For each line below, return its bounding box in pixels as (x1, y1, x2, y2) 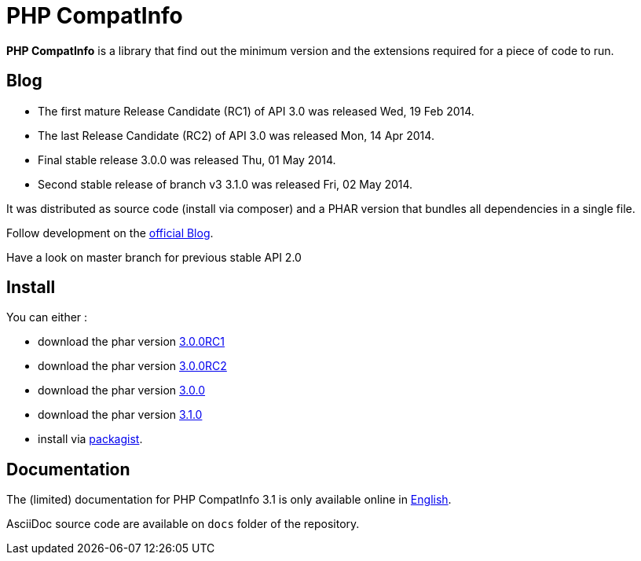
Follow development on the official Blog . (6, 225, 214, 240)
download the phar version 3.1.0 (38, 408, 203, 422)
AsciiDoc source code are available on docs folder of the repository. (6, 517, 360, 531)
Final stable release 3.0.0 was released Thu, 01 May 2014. (38, 152, 336, 167)
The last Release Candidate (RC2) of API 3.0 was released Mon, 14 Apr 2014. (38, 128, 434, 142)
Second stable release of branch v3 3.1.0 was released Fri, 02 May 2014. (38, 177, 413, 191)
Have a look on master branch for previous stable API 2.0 (6, 250, 302, 264)
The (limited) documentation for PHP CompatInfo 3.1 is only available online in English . (6, 493, 452, 507)
